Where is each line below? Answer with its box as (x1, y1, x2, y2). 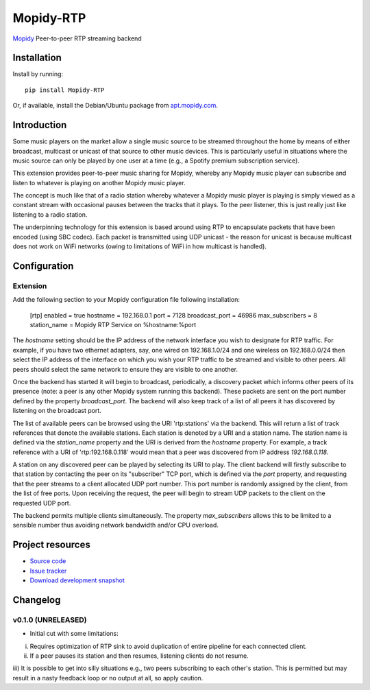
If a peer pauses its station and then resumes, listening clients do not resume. (29, 652, 249, 660)
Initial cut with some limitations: (29, 630, 119, 638)
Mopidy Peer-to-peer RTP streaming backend (12, 34, 142, 43)
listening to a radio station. (12, 210, 88, 219)
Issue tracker (29, 567, 67, 575)
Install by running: (12, 70, 64, 78)
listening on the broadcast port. (12, 407, 102, 415)
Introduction (12, 119, 67, 131)
